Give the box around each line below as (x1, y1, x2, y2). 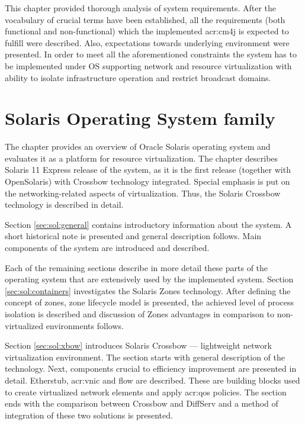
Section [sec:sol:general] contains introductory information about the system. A (5, 218, 292, 230)
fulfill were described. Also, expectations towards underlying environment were (5, 36, 290, 49)
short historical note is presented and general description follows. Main (5, 230, 262, 242)
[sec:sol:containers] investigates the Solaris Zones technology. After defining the (5, 284, 291, 297)
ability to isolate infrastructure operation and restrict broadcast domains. (5, 71, 271, 83)
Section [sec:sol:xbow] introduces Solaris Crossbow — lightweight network (5, 339, 272, 352)
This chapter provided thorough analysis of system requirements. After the (5, 2, 277, 14)
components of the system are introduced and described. (5, 242, 210, 254)
